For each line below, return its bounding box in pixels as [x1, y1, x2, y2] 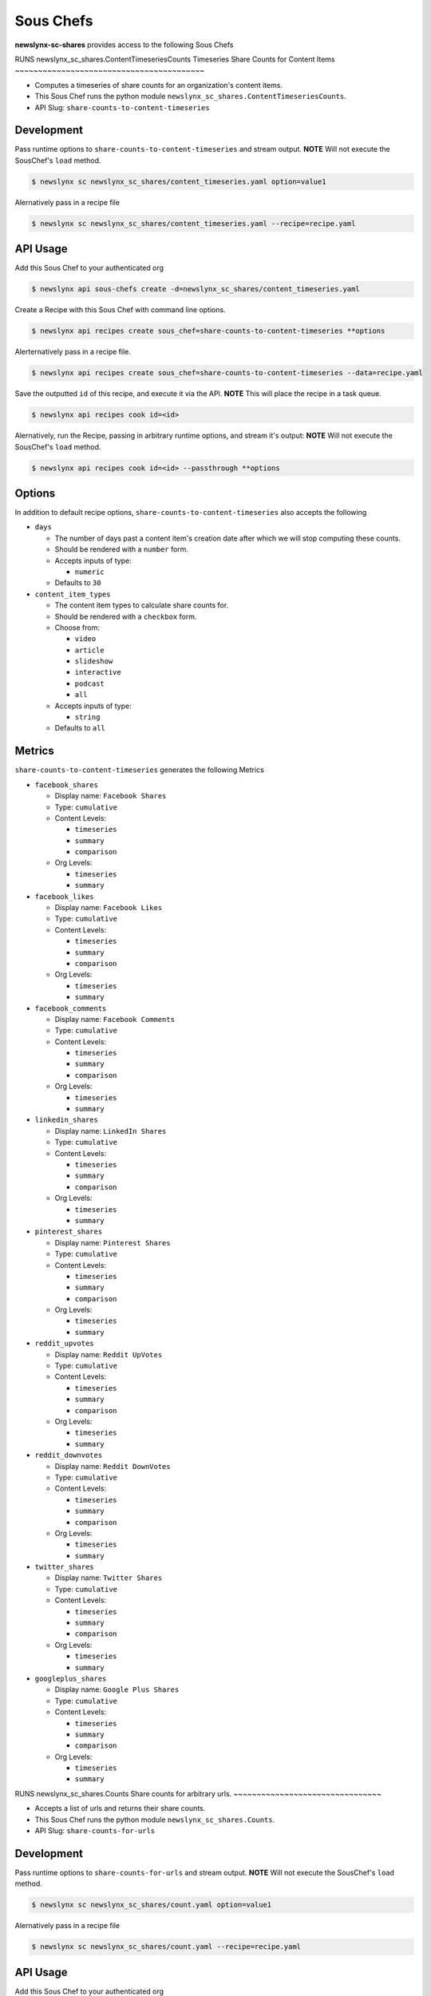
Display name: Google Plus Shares [54, 1685, 180, 1694]
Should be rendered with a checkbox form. [54, 612, 197, 621]
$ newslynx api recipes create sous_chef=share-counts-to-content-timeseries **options [31, 327, 386, 335]
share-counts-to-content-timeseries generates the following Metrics [14, 765, 265, 774]
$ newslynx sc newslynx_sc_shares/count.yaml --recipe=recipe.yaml [31, 1943, 302, 1951]
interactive [74, 667, 121, 677]
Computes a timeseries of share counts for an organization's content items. [34, 80, 283, 89]
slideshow [74, 657, 113, 666]
